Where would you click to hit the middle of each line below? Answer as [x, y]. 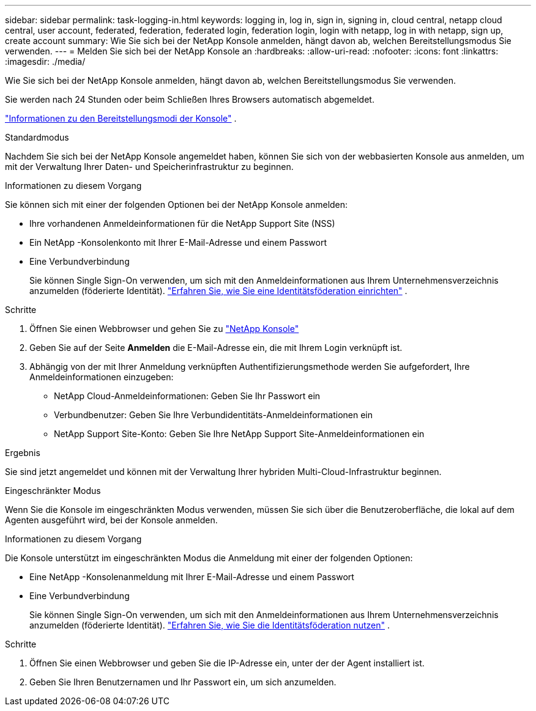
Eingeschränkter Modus [53, 491]
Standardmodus [37, 137]
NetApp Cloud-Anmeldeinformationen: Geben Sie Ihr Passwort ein [187, 396]
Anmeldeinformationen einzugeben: [102, 377]
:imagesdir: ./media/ [45, 61]
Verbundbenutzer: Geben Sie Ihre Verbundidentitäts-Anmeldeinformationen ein [214, 415]
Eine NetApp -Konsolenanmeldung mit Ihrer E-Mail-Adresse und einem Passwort [192, 577]
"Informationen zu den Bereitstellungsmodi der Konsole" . [121, 118]
